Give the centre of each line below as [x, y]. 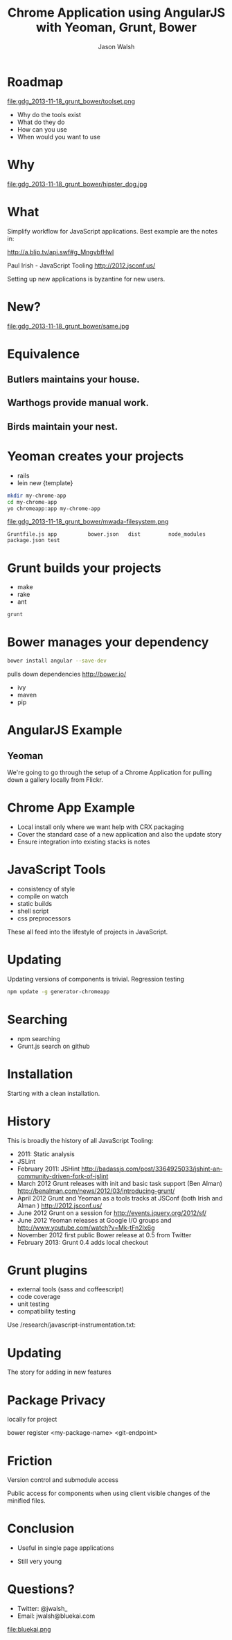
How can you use [42, 129]
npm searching [38, 1038]
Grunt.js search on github [53, 1046]
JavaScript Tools [56, 870]
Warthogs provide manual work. [78, 403]
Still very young [39, 1562]
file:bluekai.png [29, 1630]
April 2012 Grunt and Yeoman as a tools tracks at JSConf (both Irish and [120, 1198]
